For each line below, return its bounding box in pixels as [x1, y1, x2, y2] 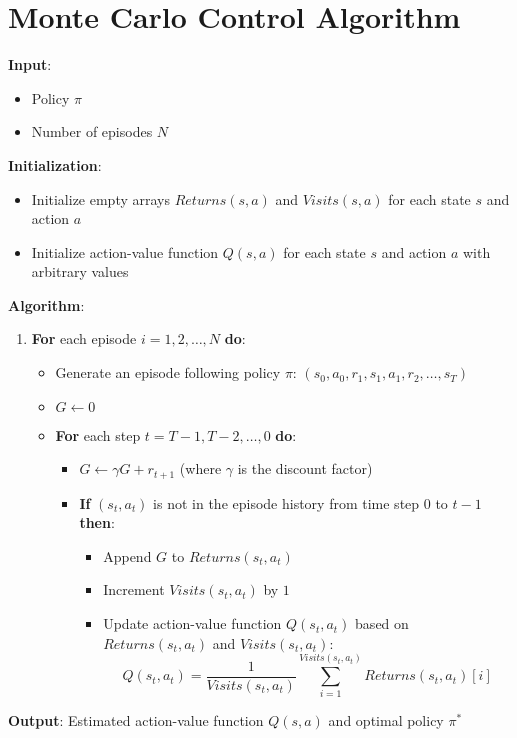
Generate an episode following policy [55, 362, 281, 383]
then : [79, 512, 115, 533]
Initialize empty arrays [31, 188, 171, 209]
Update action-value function [103, 613, 282, 634]
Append [103, 545, 152, 566]
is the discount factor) [237, 458, 373, 479]
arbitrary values [31, 261, 129, 282]
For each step [55, 424, 141, 445]
